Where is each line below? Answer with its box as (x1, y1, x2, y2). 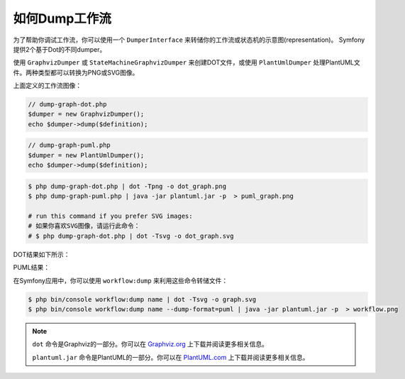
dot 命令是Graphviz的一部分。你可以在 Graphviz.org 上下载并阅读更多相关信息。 (32, 340, 269, 348)
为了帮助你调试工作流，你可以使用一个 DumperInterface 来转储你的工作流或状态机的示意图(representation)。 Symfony (13, 35, 365, 44)
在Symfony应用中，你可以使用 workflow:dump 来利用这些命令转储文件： (13, 276, 228, 285)
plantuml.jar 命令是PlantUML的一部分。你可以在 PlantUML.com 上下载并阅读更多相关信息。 (32, 353, 309, 361)
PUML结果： (13, 263, 50, 272)
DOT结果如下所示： (13, 250, 70, 258)
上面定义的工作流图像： (13, 82, 82, 90)
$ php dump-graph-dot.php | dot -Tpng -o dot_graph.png (28, 182, 227, 190)
